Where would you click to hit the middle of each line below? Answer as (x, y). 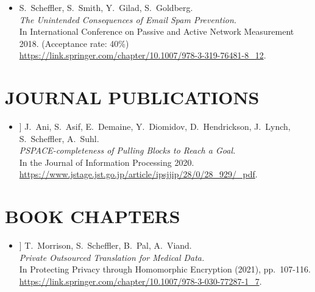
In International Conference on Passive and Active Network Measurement (157, 31)
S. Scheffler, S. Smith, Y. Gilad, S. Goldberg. (106, 7)
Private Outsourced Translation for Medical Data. (112, 257)
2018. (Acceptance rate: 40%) (74, 43)
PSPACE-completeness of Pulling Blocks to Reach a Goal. (127, 150)
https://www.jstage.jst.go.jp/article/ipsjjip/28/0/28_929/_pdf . (138, 174)
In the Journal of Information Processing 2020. (107, 162)
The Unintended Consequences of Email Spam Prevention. (128, 19)
